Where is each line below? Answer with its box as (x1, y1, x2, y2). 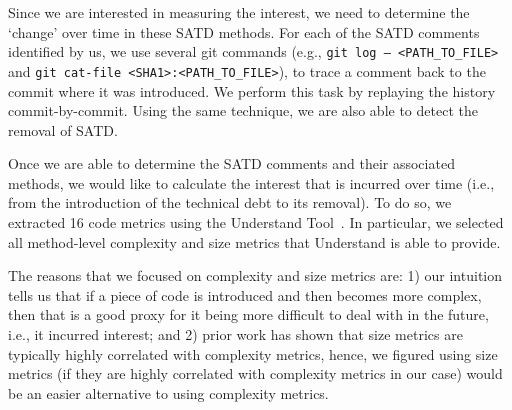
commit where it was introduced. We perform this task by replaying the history (8, 80, 496, 101)
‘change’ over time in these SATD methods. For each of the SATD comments (8, 21, 480, 42)
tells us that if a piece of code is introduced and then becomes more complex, (8, 284, 482, 305)
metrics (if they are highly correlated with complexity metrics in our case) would (8, 363, 503, 384)
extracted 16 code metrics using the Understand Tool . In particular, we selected (8, 212, 504, 233)
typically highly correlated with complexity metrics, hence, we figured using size (8, 343, 498, 364)
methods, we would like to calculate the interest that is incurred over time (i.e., (8, 172, 495, 193)
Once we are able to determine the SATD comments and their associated (8, 153, 455, 174)
